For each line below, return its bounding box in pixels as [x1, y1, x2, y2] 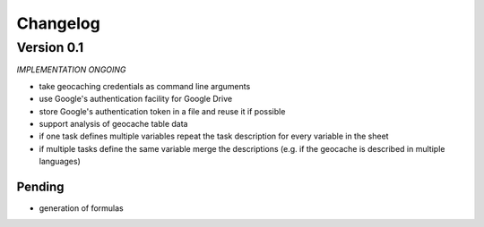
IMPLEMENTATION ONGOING [16, 64, 126, 75]
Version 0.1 [16, 39, 84, 55]
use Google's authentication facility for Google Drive [39, 94, 233, 105]
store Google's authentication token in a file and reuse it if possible [39, 105, 286, 116]
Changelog [16, 13, 100, 33]
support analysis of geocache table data [39, 118, 188, 129]
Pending [16, 179, 65, 194]
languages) [39, 156, 81, 167]
